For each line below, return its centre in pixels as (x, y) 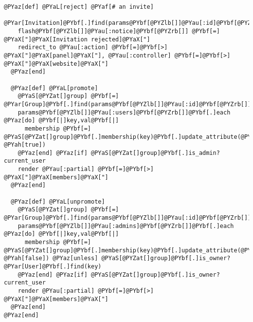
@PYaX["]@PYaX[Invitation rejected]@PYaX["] (77, 39)
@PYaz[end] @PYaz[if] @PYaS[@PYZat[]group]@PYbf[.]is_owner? (119, 275)
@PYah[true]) (25, 145)
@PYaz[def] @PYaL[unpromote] (58, 201)
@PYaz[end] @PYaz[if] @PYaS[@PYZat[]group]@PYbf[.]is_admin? (119, 153)
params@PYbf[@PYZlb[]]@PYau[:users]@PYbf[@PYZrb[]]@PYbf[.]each (124, 112)
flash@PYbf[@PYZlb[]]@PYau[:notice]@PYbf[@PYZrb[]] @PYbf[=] (119, 31)
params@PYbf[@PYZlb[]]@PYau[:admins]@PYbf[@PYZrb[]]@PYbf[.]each (126, 226)
